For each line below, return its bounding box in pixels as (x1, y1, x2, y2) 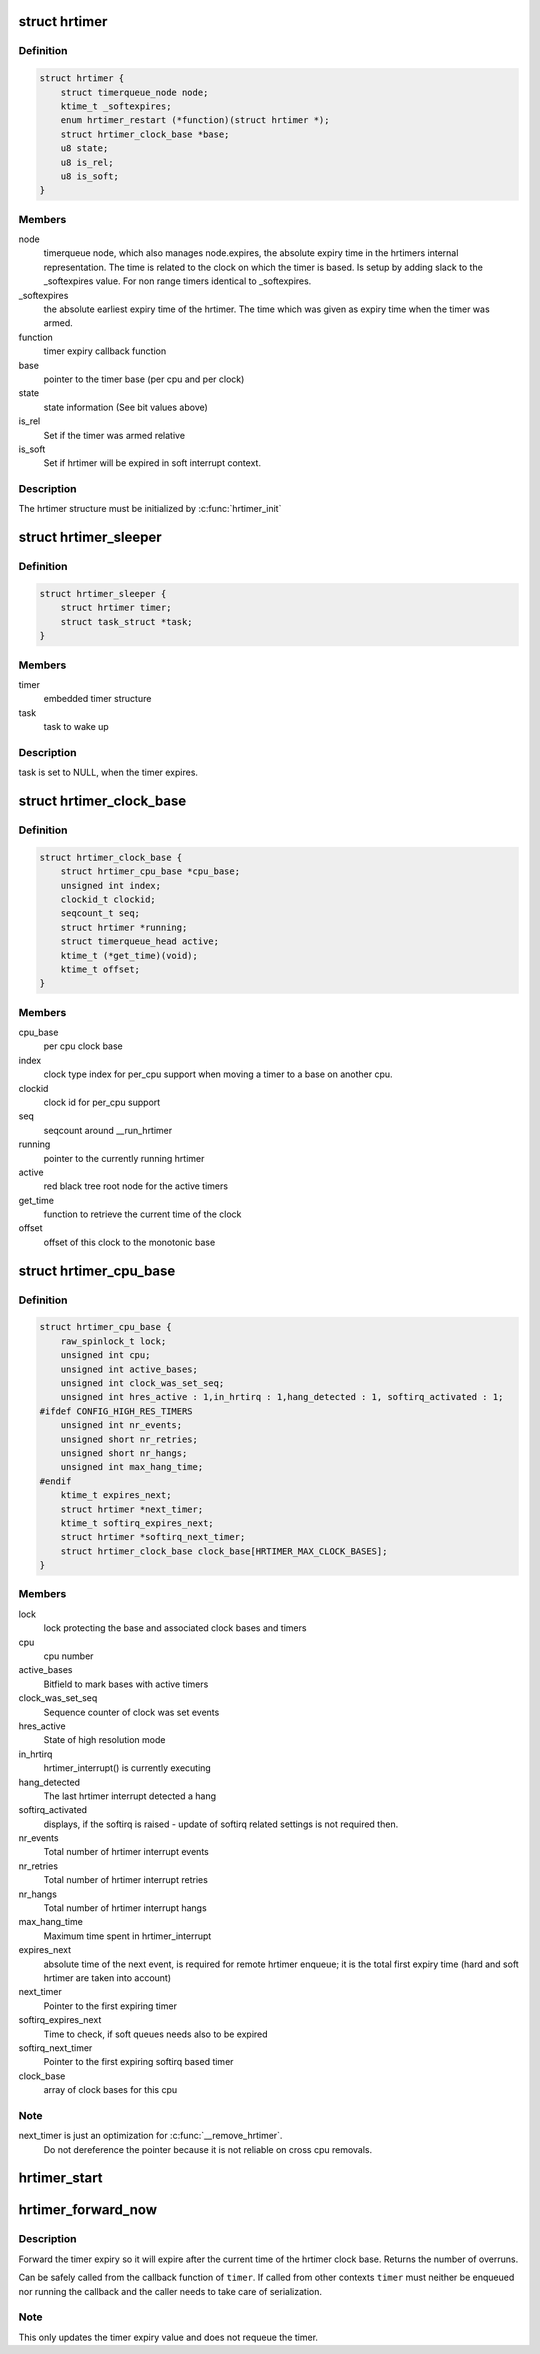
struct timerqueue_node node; (60, 86, 209, 98)
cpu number (43, 1650, 94, 1662)
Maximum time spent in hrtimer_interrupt (43, 1930, 212, 1942)
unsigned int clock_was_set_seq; (60, 1378, 225, 1389)
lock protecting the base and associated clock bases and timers (43, 1622, 307, 1634)
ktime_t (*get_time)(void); (60, 950, 199, 961)
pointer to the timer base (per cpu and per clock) (43, 373, 245, 385)
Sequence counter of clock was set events (43, 1706, 220, 1718)
